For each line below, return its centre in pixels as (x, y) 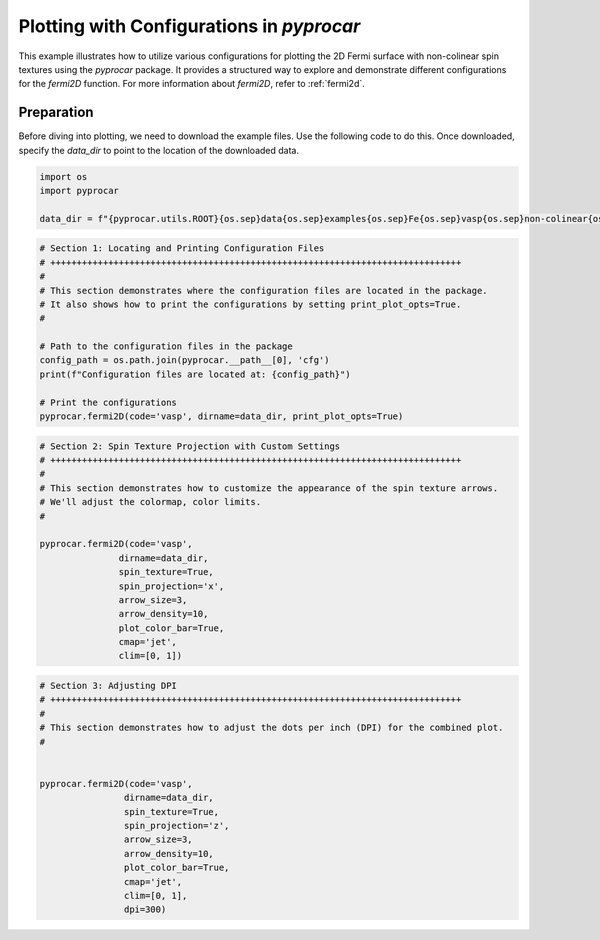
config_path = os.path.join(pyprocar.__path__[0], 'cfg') (184, 360)
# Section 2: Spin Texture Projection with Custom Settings (190, 446)
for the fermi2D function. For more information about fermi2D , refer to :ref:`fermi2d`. (191, 84)
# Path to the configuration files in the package (166, 346)
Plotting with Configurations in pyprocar (189, 26)
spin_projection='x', (171, 586)
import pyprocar (79, 190)
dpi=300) (145, 909)
